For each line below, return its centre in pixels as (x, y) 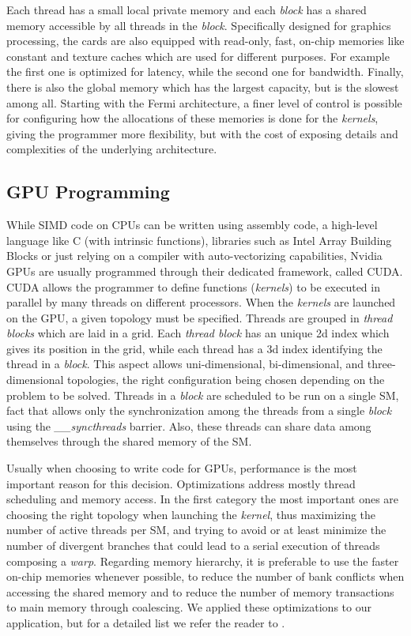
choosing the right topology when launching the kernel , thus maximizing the (191, 514)
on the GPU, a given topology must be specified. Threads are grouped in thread (200, 317)
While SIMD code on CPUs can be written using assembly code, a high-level (192, 225)
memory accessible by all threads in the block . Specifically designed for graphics (199, 25)
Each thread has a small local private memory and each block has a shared (187, 9)
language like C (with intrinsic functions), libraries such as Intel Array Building (199, 240)
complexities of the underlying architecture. (112, 149)
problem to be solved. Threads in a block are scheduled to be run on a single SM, (203, 395)
